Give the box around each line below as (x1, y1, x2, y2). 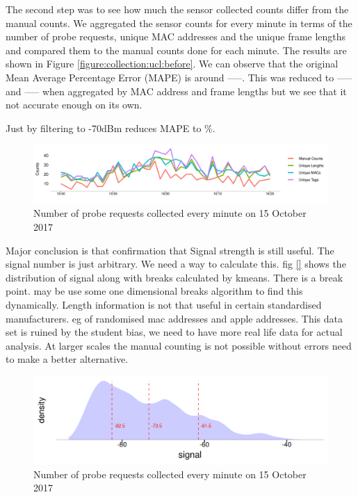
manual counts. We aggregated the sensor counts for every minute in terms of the (6, 15, 352, 30)
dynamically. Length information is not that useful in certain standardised (6, 297, 322, 311)
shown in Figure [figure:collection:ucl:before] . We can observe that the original (6, 56, 339, 71)
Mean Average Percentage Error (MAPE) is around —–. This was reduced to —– (6, 70, 352, 84)
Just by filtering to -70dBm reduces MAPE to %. (6, 120, 215, 135)
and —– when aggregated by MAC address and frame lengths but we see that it (6, 83, 347, 98)
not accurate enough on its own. (6, 97, 143, 112)
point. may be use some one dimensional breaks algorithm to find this (6, 284, 303, 298)
